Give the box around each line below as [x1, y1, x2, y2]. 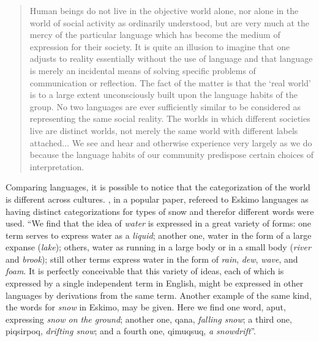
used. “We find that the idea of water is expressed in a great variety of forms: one [6, 217, 312, 230]
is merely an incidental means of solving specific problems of [29, 64, 256, 77]
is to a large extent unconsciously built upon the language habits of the [29, 88, 298, 101]
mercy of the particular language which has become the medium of [29, 28, 280, 41]
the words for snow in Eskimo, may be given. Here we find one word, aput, [6, 301, 286, 313]
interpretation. [29, 160, 84, 173]
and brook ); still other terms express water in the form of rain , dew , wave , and [6, 252, 298, 265]
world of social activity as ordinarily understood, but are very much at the [29, 16, 310, 29]
